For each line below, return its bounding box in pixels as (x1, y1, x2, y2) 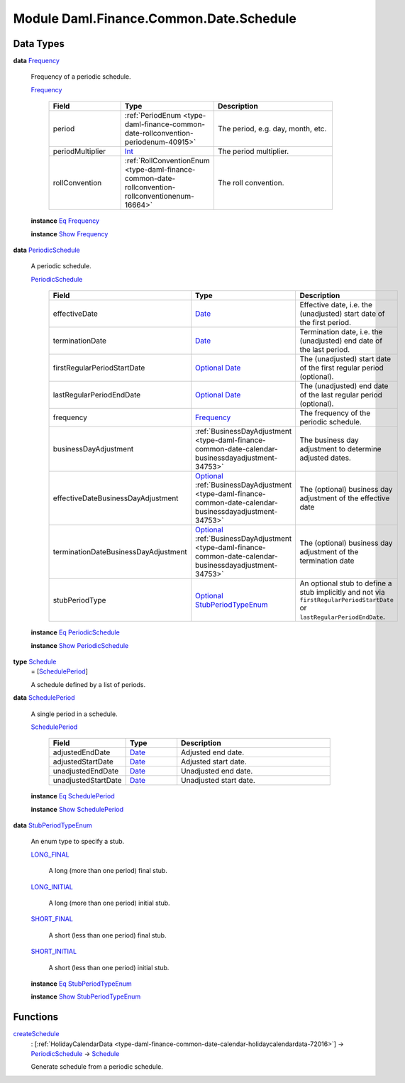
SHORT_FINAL (30, 915, 74, 923)
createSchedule (13, 1030, 60, 1038)
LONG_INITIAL (30, 882, 74, 891)
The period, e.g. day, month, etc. (217, 124, 327, 134)
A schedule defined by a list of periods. (30, 680, 146, 688)
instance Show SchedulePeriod (30, 805, 124, 813)
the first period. (299, 318, 351, 328)
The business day (299, 435, 360, 445)
